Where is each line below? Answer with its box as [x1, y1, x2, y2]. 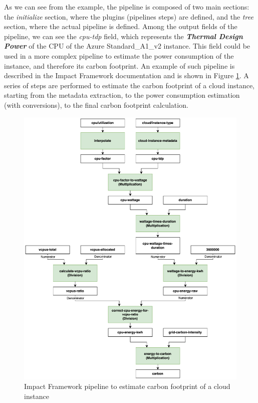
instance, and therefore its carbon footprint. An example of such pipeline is [4, 60, 235, 71]
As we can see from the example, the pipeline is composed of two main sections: [4, 2, 249, 12]
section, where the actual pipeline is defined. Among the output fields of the [4, 21, 237, 32]
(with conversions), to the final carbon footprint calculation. [4, 99, 188, 110]
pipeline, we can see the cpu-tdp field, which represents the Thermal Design [4, 31, 243, 41]
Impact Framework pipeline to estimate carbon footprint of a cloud [24, 381, 230, 391]
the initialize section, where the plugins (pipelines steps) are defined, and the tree [4, 11, 253, 22]
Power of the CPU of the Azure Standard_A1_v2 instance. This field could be [4, 41, 250, 51]
